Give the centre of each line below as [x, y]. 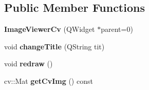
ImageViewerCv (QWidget [50, 29]
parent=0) [117, 29]
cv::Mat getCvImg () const [49, 80]
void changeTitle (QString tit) [54, 46]
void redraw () [29, 64]
